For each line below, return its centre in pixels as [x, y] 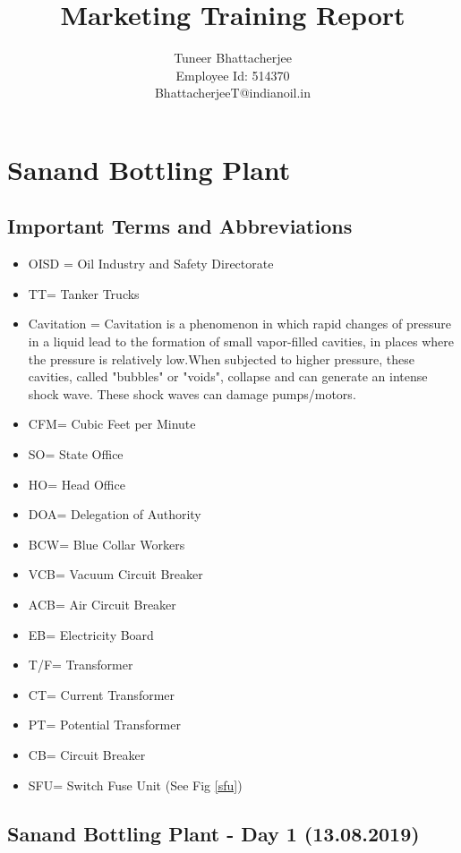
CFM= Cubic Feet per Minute [112, 424]
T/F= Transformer [81, 665]
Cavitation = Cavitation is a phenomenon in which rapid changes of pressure [239, 324]
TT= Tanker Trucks [84, 293]
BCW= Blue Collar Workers [107, 544]
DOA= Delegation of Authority [115, 514]
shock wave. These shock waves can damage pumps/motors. [192, 393]
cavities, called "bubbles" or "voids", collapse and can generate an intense [228, 376]
